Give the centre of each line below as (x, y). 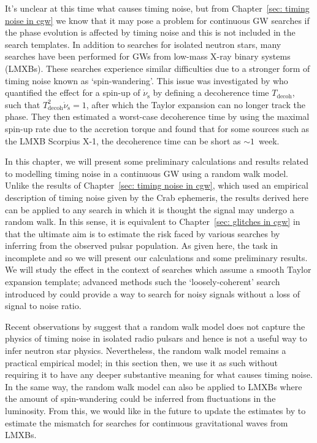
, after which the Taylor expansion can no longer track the (196, 104)
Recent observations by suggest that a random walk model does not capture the (155, 326)
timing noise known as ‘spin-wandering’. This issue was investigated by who (147, 80)
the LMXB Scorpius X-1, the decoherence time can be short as (123, 140)
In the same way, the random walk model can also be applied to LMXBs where (154, 386)
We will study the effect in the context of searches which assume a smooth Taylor (158, 269)
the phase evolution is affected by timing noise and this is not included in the (150, 32)
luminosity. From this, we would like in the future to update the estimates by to (155, 410)
